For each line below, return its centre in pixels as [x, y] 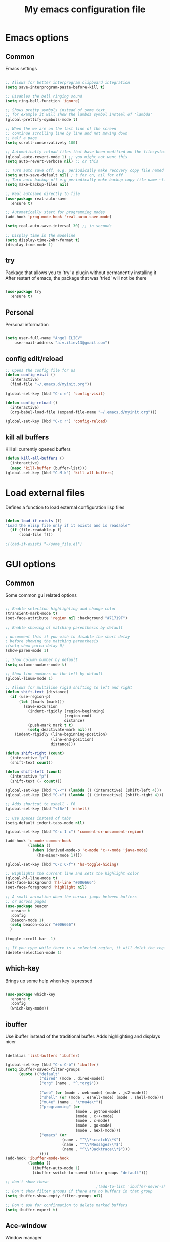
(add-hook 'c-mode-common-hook [38, 841]
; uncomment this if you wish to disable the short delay [68, 637]
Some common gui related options [41, 595]
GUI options [30, 565]
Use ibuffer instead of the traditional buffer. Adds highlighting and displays [83, 1036]
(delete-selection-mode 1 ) [34, 953]
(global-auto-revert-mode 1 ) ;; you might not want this [67, 157]
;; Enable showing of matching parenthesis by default [64, 627]
